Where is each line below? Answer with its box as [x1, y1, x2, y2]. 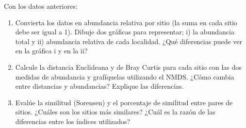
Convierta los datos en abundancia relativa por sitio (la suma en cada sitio [15, 17, 237, 27]
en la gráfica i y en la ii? [15, 46, 88, 56]
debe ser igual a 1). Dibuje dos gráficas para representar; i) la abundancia [15, 27, 234, 37]
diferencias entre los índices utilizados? [15, 116, 131, 126]
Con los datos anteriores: [4, 1, 78, 11]
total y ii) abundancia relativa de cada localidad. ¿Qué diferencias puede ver [15, 36, 243, 46]
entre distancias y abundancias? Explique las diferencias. [15, 81, 184, 91]
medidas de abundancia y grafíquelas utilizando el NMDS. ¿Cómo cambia [15, 71, 234, 81]
